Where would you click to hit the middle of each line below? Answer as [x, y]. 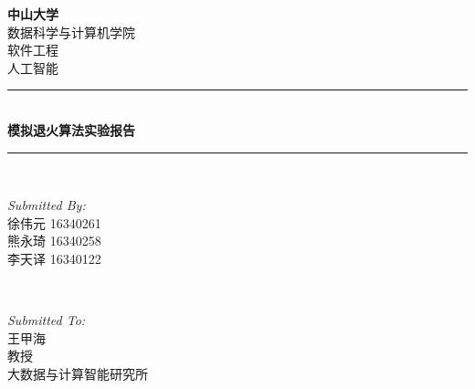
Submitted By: [47, 205]
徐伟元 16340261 [54, 222]
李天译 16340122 [54, 258]
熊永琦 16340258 [54, 241]
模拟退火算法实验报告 [71, 129]
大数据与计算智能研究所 [78, 373]
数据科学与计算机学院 [71, 32]
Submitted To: [47, 320]
